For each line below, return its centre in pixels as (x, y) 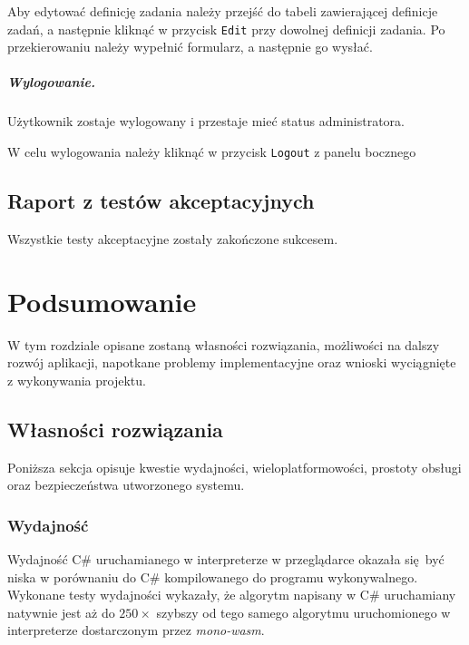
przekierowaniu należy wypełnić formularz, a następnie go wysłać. (190, 47)
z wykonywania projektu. (77, 380)
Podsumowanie (102, 301)
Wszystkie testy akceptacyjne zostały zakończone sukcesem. (173, 238)
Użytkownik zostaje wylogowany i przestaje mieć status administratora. (206, 121)
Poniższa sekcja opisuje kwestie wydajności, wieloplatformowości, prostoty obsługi (234, 467)
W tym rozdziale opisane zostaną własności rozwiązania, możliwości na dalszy (224, 344)
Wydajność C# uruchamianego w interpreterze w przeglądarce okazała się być (226, 558)
